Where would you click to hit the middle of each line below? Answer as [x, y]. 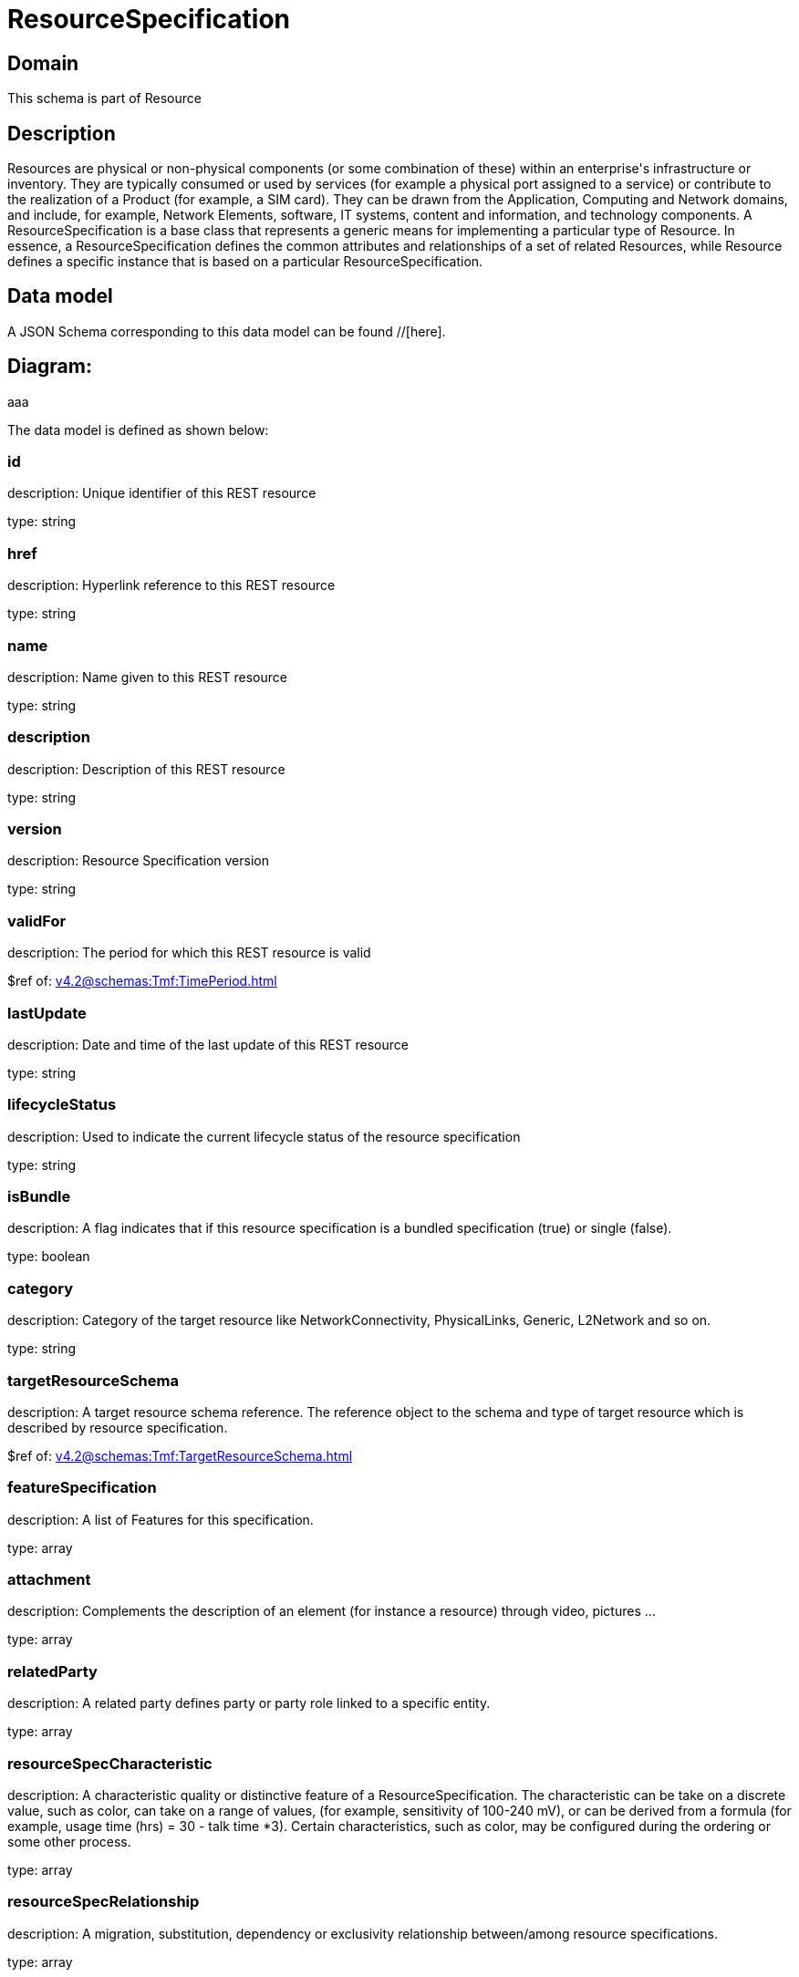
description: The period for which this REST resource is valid [189, 953]
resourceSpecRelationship [104, 1902]
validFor [37, 921]
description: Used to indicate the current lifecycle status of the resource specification [264, 1136]
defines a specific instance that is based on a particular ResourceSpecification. [245, 262]
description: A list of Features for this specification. [161, 1519]
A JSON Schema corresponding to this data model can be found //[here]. [227, 331]
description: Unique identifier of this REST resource [162, 493]
